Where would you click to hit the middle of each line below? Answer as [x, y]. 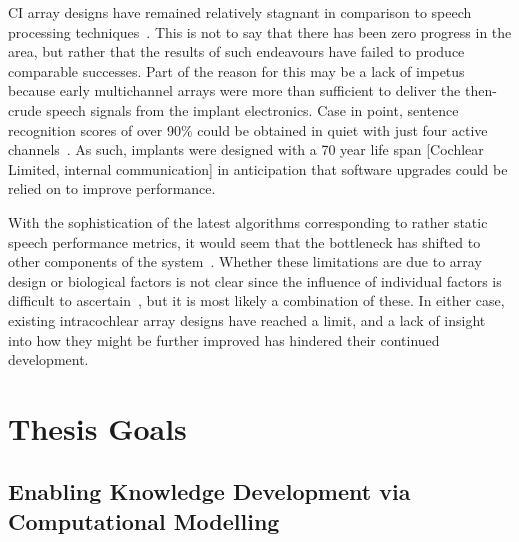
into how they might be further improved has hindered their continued [224, 339]
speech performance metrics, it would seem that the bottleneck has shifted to [244, 241]
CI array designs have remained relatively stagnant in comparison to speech [240, 12]
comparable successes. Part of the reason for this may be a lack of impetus [236, 70]
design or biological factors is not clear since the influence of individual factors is [255, 280]
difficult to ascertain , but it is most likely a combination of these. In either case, [256, 300]
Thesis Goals [97, 427]
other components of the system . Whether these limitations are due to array [245, 261]
